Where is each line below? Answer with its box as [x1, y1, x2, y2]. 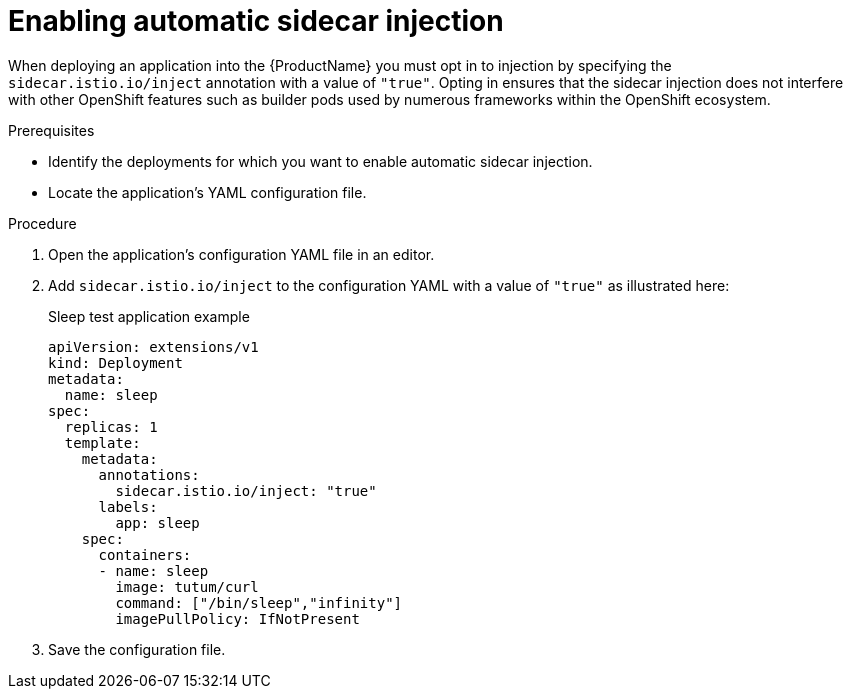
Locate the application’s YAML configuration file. [48, 183, 367, 201]
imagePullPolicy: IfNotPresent [115, 610, 360, 627]
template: [64, 434, 141, 451]
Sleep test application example [48, 307, 250, 325]
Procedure [8, 214, 77, 232]
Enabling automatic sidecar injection [8, 4, 504, 38]
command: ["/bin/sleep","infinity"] [115, 594, 403, 611]
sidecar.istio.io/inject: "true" [115, 482, 377, 499]
